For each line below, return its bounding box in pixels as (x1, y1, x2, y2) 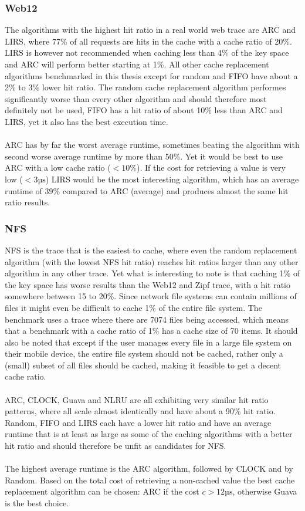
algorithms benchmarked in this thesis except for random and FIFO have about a (5, 69, 298, 82)
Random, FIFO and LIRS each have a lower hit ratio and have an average (5, 416, 272, 428)
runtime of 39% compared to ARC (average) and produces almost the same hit (5, 184, 289, 197)
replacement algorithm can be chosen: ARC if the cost (5, 485, 199, 498)
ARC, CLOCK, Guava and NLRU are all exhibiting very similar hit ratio (5, 393, 269, 405)
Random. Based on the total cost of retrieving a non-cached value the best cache (5, 473, 295, 486)
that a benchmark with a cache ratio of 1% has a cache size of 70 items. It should (5, 324, 298, 337)
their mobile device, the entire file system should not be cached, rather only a (5, 347, 283, 360)
